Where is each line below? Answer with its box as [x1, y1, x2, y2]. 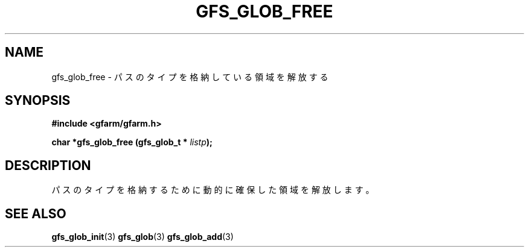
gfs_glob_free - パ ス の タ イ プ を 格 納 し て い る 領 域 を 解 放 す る [51, 71, 329, 82]
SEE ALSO [5, 206, 66, 221]
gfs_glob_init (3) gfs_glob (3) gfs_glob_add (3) [51, 232, 234, 242]
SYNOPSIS [5, 93, 71, 109]
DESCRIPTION [5, 157, 91, 173]
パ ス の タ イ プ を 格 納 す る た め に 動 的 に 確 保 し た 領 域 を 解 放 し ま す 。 [51, 184, 374, 195]
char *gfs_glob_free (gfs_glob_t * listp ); [51, 137, 213, 148]
